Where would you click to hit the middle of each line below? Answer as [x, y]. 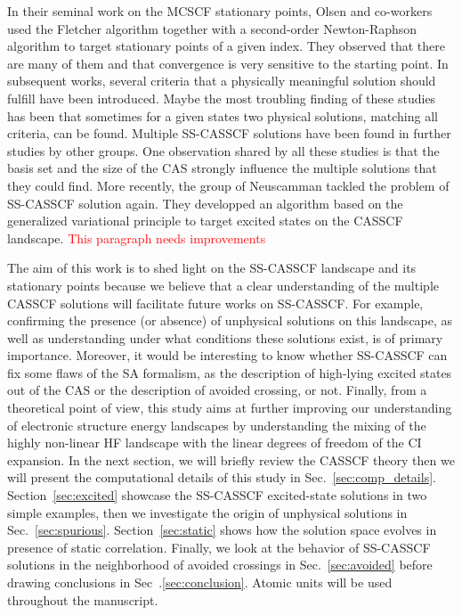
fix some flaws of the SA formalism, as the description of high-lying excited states [230, 372]
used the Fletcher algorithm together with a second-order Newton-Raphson [212, 28]
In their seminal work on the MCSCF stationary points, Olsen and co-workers [220, 11]
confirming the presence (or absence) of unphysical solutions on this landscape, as [230, 320]
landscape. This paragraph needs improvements [137, 238]
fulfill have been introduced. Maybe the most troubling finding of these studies [222, 98]
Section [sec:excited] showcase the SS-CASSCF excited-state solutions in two [217, 495]
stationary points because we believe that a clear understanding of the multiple [223, 285]
